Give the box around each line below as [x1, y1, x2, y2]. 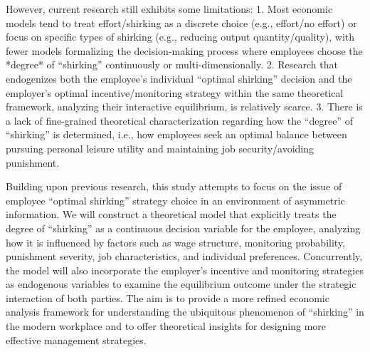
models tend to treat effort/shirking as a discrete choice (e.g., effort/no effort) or [6, 15, 357, 30]
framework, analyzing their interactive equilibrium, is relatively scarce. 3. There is [6, 99, 363, 114]
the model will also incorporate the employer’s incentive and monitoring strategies [6, 262, 364, 277]
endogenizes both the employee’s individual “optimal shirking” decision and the [6, 71, 352, 86]
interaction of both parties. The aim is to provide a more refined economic [6, 290, 329, 305]
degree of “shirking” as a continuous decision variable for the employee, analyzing [6, 220, 361, 235]
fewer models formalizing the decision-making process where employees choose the [6, 43, 363, 58]
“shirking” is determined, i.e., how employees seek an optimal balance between [6, 127, 347, 142]
